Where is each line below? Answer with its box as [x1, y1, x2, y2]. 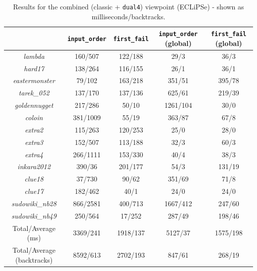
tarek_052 [18, 88, 49, 98]
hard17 [24, 63, 44, 73]
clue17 [24, 186, 43, 196]
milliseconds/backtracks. [91, 11, 166, 21]
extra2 [25, 124, 43, 135]
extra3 [25, 136, 43, 147]
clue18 [24, 174, 43, 184]
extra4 [25, 149, 43, 159]
